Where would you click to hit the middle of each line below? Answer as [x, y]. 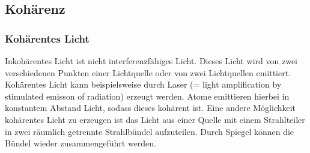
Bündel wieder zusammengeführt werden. [81, 143]
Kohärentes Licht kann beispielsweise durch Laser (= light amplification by [143, 84]
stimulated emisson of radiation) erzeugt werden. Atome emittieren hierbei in [147, 96]
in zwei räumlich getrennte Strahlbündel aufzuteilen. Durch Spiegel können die [150, 131]
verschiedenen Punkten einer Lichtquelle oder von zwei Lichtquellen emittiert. [148, 72]
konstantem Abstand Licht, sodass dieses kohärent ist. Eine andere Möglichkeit [150, 108]
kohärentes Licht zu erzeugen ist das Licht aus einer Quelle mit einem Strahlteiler [155, 119]
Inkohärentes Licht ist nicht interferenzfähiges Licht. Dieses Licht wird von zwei [151, 61]
